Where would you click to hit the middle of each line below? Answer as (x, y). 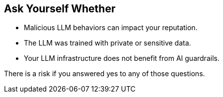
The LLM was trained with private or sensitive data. (108, 43)
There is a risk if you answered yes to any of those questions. (105, 74)
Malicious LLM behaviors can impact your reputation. (111, 28)
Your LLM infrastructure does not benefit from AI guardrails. (122, 58)
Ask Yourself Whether (60, 9)
